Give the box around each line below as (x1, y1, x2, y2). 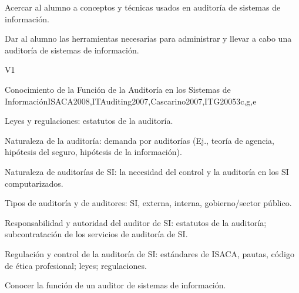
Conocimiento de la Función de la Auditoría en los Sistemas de (5, 83, 231, 95)
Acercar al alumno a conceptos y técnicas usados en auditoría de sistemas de (5, 1, 281, 13)
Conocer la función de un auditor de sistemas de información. (5, 279, 226, 291)
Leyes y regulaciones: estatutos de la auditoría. (5, 114, 173, 127)
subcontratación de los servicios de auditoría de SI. (5, 228, 188, 240)
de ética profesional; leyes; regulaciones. (5, 259, 147, 271)
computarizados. (5, 177, 63, 189)
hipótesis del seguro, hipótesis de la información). (5, 146, 182, 158)
